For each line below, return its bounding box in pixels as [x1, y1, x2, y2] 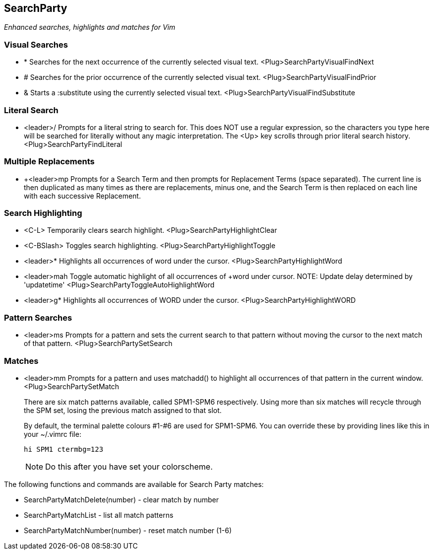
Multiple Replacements [4, 156, 95, 167]
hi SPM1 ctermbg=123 [24, 445, 104, 453]
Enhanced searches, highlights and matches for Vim [4, 23, 176, 32]
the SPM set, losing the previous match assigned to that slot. [24, 406, 222, 415]
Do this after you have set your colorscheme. [45, 461, 213, 472]
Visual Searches [4, 39, 68, 50]
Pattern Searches [4, 312, 72, 323]
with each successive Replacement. [24, 191, 141, 200]
